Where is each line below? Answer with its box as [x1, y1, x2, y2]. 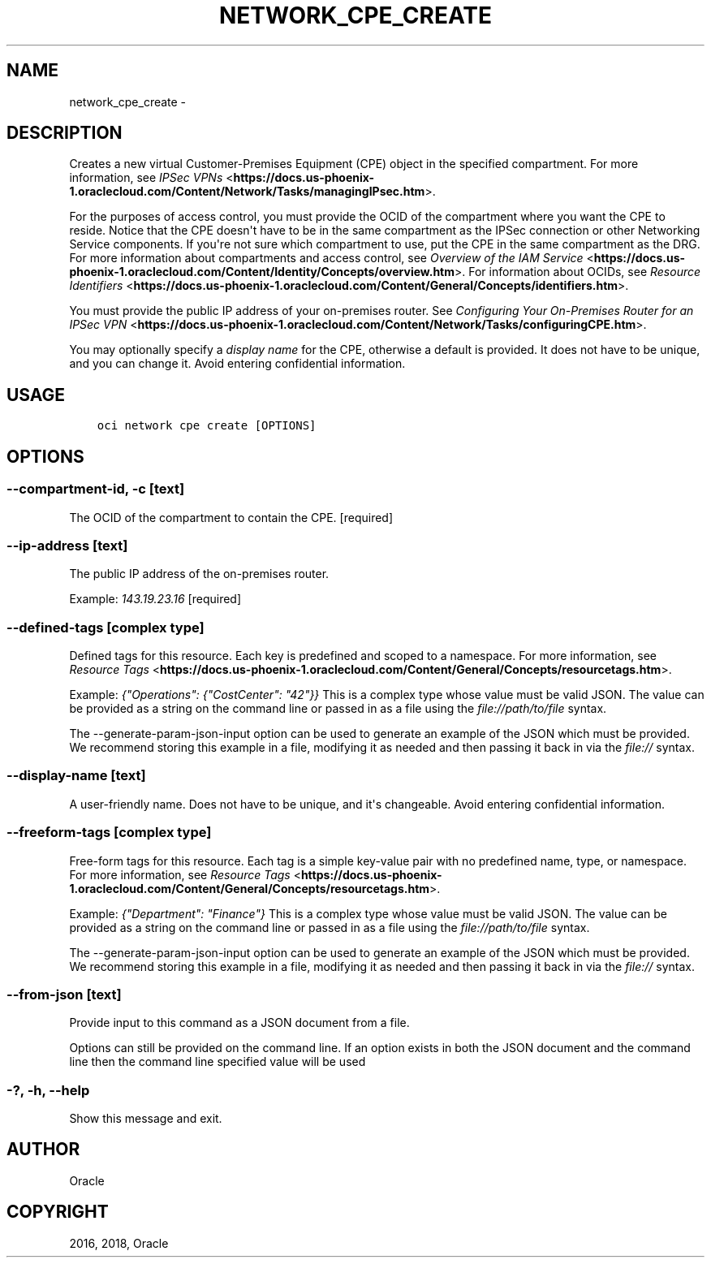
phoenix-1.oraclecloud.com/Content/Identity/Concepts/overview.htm [69, 265, 455, 279]
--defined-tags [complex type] [6, 619, 205, 636]
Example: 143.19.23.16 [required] [69, 592, 242, 606]
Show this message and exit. [69, 1111, 222, 1125]
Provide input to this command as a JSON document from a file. [69, 1016, 410, 1030]
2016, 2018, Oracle [69, 1236, 169, 1250]
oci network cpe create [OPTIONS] [97, 419, 317, 433]
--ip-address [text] [6, 537, 128, 554]
